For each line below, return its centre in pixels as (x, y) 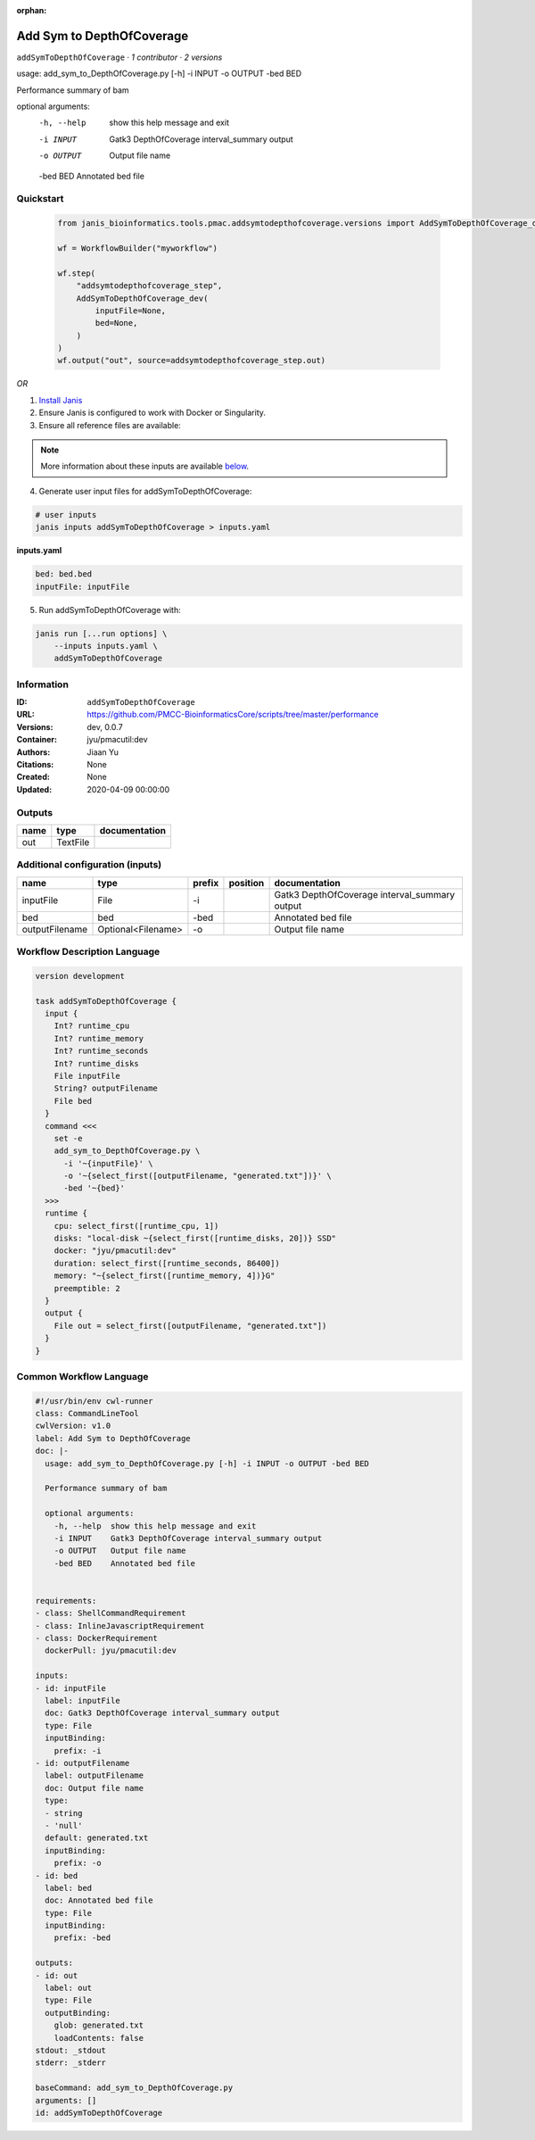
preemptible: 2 (87, 1288)
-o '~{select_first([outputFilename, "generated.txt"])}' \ (198, 1176)
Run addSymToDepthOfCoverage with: (110, 610)
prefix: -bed (82, 1938)
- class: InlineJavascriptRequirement (120, 1626)
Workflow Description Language (88, 952)
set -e (68, 1138)
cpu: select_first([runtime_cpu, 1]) (136, 1226)
